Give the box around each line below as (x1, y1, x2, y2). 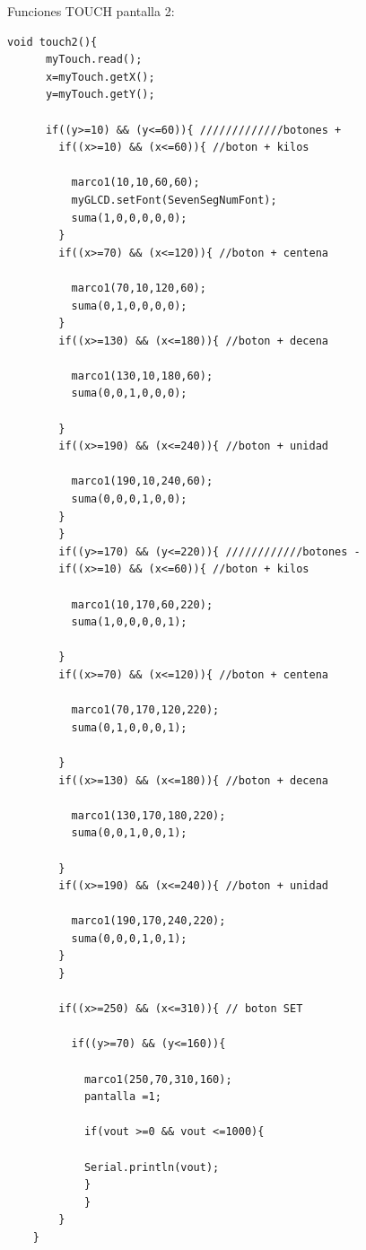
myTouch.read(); (45, 53, 143, 66)
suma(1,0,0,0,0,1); (71, 616, 187, 629)
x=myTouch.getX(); (45, 70, 155, 83)
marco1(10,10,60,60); (71, 176, 200, 189)
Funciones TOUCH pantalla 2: (7, 2, 175, 20)
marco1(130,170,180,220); (71, 809, 226, 822)
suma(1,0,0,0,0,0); (71, 211, 187, 224)
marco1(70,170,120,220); (71, 704, 220, 717)
